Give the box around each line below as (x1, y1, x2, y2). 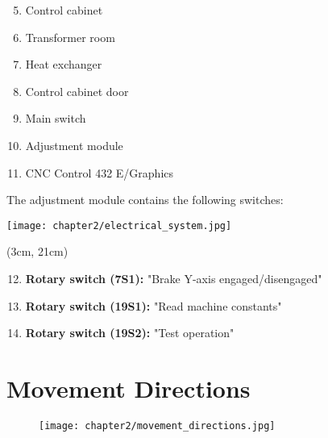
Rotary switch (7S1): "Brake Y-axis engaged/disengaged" (25, 270, 322, 286)
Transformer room (25, 28, 115, 45)
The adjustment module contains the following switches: (6, 191, 284, 208)
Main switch (25, 110, 86, 127)
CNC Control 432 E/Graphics (25, 164, 174, 181)
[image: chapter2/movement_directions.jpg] (39, 419, 276, 432)
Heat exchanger (25, 56, 102, 73)
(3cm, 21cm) (6, 243, 69, 260)
